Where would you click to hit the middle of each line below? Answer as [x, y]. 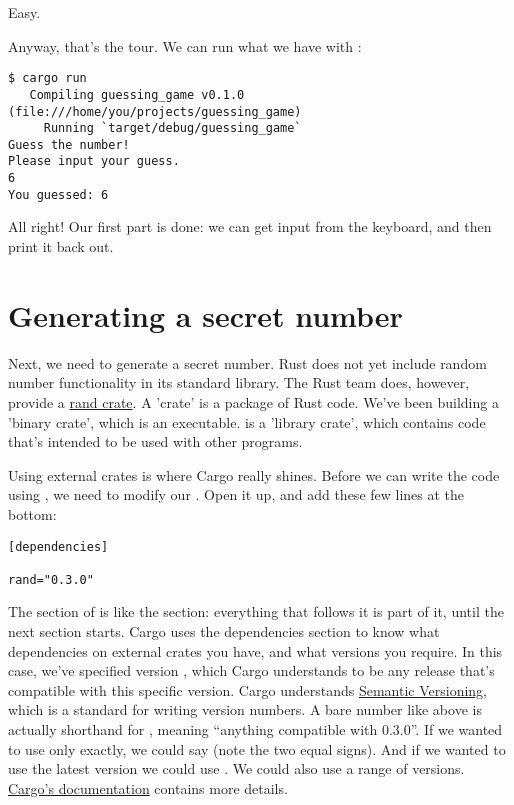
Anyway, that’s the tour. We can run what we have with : [185, 45]
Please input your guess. [94, 161]
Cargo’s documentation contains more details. [148, 787]
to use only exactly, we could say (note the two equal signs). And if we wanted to [257, 748]
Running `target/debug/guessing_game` [172, 128]
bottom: [32, 513]
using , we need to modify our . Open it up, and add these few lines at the [236, 494]
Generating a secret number [205, 314]
